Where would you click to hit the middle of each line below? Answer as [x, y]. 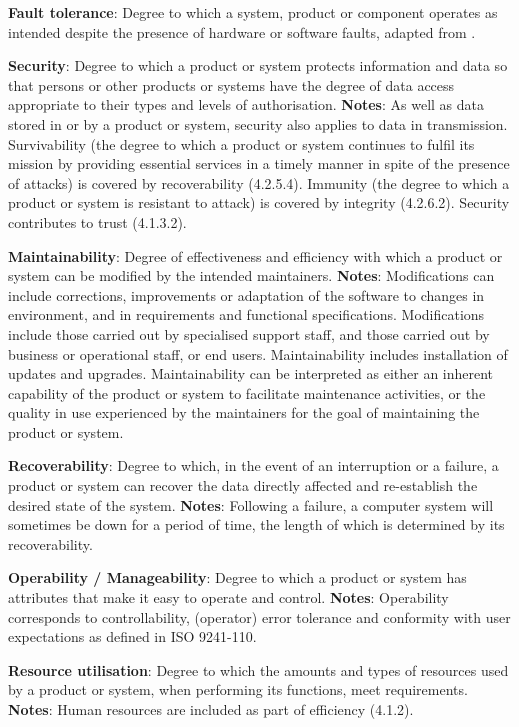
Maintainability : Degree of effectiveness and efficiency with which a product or [255, 255]
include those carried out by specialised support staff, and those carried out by [249, 333]
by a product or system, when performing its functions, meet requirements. [238, 689]
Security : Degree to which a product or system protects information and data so [258, 65]
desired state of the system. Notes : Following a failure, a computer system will [251, 504]
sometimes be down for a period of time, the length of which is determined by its [256, 524]
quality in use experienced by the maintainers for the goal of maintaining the [244, 412]
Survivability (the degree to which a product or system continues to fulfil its [241, 143]
